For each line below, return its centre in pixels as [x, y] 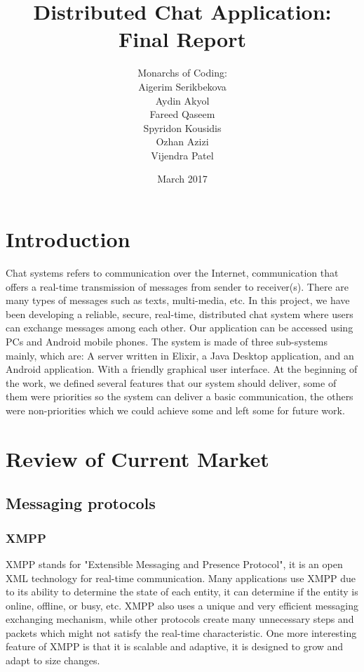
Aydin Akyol [182, 100]
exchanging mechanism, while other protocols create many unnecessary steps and [180, 619]
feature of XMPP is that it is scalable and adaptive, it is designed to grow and [175, 646]
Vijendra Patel [182, 155]
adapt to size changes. [53, 660]
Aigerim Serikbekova [182, 86]
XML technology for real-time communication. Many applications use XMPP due [181, 578]
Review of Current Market [137, 458]
